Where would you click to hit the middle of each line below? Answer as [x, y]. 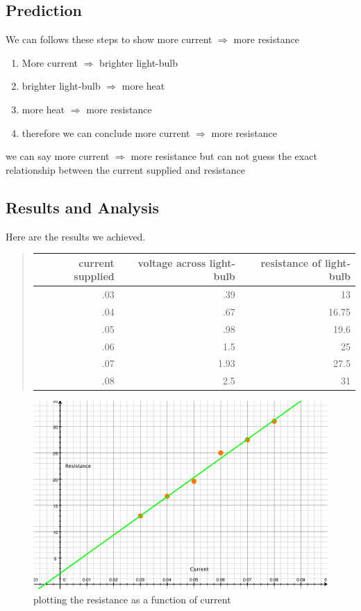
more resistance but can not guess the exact [224, 156]
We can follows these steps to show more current [109, 39]
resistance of [291, 262]
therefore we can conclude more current [106, 132]
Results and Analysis [83, 207]
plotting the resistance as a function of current [132, 600]
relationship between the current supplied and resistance [126, 169]
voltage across [172, 262]
